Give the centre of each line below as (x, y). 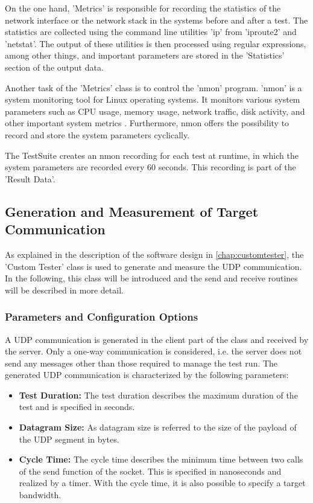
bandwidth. (40, 495)
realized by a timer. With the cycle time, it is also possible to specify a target (162, 483)
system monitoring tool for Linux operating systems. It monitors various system (153, 99)
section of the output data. (54, 67)
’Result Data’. (30, 178)
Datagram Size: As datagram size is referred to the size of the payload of (158, 427)
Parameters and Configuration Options (102, 317)
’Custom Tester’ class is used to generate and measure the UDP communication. (153, 266)
